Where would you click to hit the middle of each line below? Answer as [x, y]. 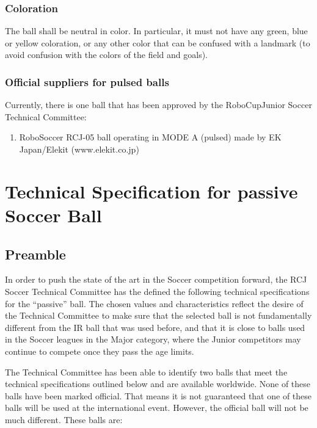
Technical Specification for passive [151, 191]
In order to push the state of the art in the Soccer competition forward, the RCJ [156, 279]
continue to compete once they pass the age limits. [100, 351]
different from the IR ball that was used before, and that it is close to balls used [155, 327]
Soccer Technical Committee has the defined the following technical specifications [157, 291]
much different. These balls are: [64, 419]
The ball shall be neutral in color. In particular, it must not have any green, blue [156, 31]
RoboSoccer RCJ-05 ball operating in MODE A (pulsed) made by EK [150, 137]
